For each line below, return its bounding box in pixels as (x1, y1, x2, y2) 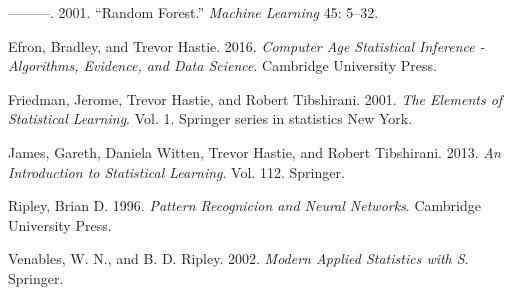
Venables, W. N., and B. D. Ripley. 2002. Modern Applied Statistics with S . (8, 248, 469, 269)
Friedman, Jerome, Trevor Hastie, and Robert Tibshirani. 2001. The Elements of (8, 88, 503, 109)
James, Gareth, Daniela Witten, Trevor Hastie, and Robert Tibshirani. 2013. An (8, 141, 501, 162)
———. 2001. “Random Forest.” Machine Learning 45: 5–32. (8, 2, 379, 22)
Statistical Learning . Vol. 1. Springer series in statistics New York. (8, 108, 413, 129)
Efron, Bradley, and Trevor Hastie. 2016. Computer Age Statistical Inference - (8, 35, 485, 56)
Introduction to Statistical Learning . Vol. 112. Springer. (8, 161, 345, 182)
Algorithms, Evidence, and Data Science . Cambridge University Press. (8, 55, 437, 76)
